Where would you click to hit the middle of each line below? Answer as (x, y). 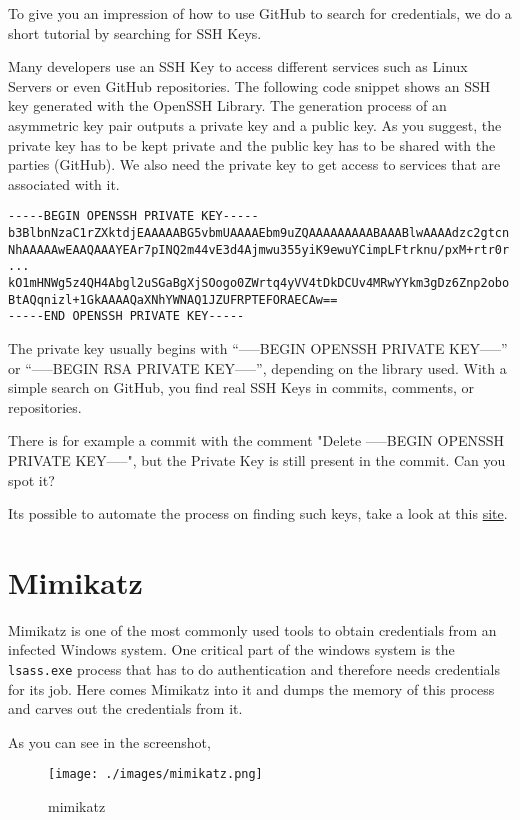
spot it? (31, 479)
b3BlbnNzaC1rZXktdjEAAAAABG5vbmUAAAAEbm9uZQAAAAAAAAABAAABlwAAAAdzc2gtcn (259, 233)
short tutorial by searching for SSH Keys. (135, 32)
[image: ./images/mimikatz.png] (155, 774)
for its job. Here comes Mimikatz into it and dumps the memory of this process (251, 688)
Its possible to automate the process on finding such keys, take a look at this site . (258, 513)
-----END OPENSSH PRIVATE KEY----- (126, 316)
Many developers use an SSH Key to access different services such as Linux (238, 66)
